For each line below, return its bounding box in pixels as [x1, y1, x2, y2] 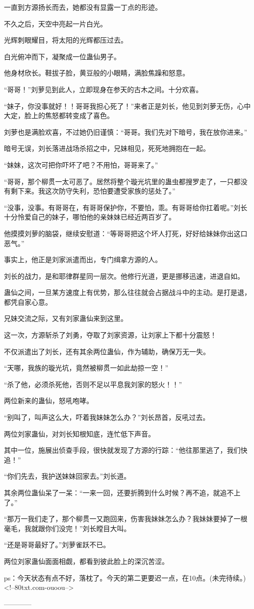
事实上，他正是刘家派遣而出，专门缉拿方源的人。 [4, 254, 162, 265]
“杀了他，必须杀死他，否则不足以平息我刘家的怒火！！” [4, 379, 182, 389]
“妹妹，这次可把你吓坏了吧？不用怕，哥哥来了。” [4, 159, 158, 170]
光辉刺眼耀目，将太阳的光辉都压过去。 [4, 35, 127, 45]
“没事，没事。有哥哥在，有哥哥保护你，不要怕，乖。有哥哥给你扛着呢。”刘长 [4, 202, 248, 212]
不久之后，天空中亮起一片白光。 [4, 18, 107, 28]
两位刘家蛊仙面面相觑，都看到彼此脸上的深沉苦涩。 [4, 556, 169, 566]
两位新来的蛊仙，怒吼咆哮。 [4, 395, 93, 406]
